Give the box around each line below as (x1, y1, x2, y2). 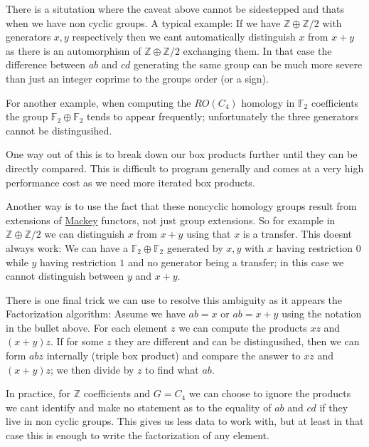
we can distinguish (44, 226, 125, 241)
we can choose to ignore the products (188, 386, 351, 401)
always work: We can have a (6, 240, 128, 255)
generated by (166, 240, 223, 255)
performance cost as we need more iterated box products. (6, 174, 255, 189)
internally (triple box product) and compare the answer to (46, 348, 301, 363)
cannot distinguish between (6, 268, 124, 283)
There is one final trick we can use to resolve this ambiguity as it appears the (6, 292, 343, 307)
